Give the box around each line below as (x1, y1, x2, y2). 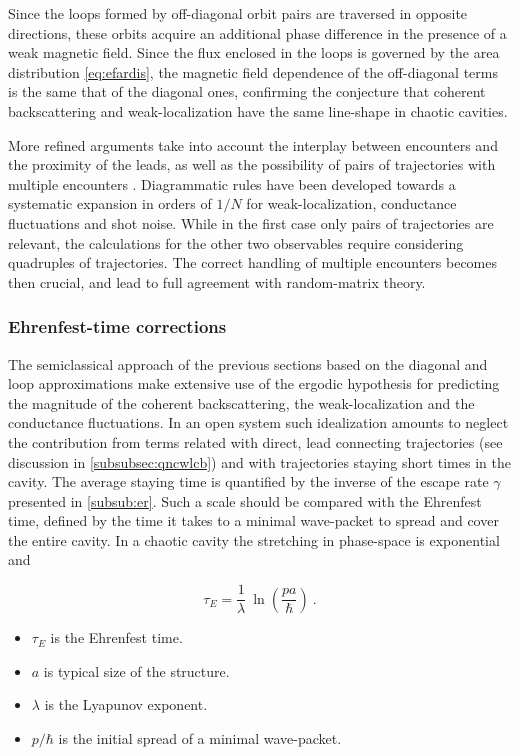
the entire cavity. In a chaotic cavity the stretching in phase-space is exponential (8, 529, 500, 550)
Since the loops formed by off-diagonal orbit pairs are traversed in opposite (8, 3, 468, 23)
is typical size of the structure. (43, 660, 230, 681)
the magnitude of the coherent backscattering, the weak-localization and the (8, 392, 475, 413)
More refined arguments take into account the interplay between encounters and (8, 134, 498, 155)
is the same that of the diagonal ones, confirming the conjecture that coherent (8, 81, 486, 102)
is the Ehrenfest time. (50, 627, 183, 648)
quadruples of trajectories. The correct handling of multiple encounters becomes (8, 252, 497, 273)
